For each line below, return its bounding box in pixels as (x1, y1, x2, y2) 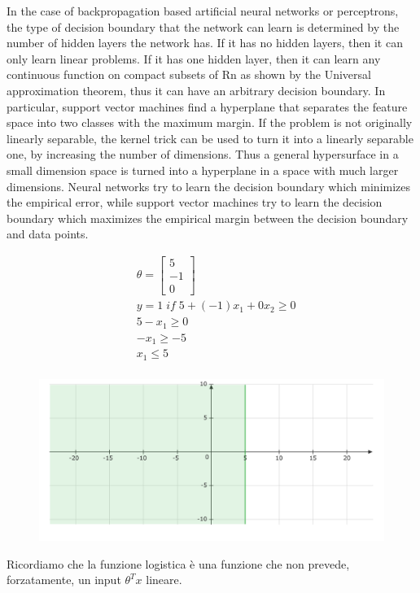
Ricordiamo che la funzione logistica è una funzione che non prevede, (7, 555, 350, 572)
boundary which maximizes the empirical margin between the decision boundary (7, 209, 409, 226)
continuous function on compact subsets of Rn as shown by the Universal (7, 66, 371, 83)
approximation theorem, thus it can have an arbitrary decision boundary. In (7, 81, 386, 98)
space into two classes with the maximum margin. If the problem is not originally (7, 114, 413, 131)
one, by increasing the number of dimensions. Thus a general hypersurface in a (7, 146, 399, 163)
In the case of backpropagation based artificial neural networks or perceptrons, (7, 2, 399, 19)
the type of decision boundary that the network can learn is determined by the (7, 18, 400, 35)
